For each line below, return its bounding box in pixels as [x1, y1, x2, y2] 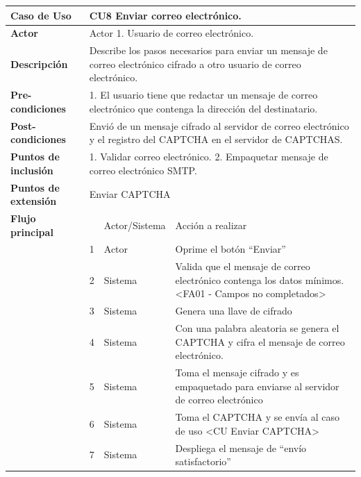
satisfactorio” [175, 454, 231, 469]
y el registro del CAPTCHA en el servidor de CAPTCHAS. [89, 132, 343, 147]
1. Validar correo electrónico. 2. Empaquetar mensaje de [89, 149, 328, 164]
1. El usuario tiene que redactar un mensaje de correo [89, 87, 318, 102]
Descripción [10, 56, 68, 71]
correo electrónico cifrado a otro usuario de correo [89, 56, 301, 71]
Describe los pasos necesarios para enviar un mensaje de [89, 43, 328, 58]
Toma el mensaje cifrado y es [175, 365, 299, 380]
